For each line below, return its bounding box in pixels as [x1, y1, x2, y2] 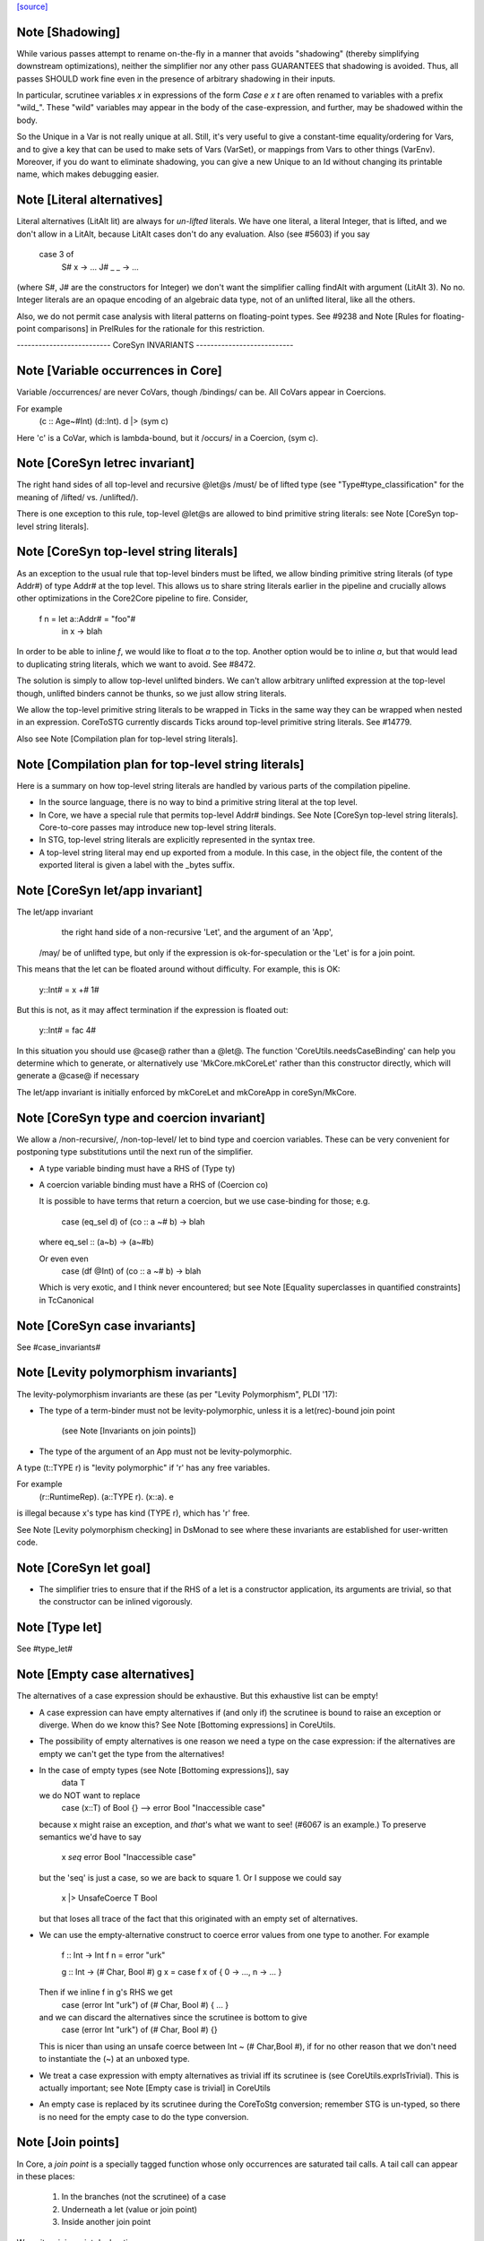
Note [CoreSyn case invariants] [16, 1318, 196, 1333]
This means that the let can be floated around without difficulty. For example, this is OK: [16, 964, 341, 974]
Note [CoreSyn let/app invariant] [16, 883, 203, 898]
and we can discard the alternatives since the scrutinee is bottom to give [39, 2012, 308, 2022]
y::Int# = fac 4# [39, 1025, 97, 1035]
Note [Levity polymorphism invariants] [16, 1365, 238, 1380]
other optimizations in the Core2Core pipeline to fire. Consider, [16, 593, 248, 604]
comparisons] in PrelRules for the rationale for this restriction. [37, 324, 264, 334]
